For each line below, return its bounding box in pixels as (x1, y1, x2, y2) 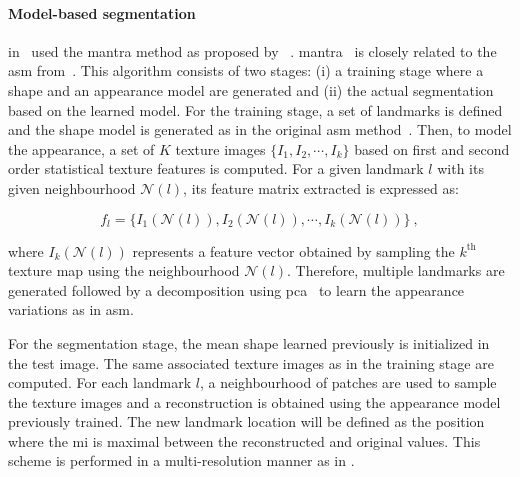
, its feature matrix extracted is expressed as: (183, 177, 459, 198)
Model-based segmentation (8, 2, 196, 23)
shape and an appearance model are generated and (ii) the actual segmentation (8, 79, 494, 100)
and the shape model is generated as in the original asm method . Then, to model (8, 119, 512, 140)
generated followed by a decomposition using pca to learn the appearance (8, 279, 465, 300)
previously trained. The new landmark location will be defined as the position (8, 411, 485, 432)
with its (437, 158, 484, 179)
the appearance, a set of (8, 138, 155, 159)
